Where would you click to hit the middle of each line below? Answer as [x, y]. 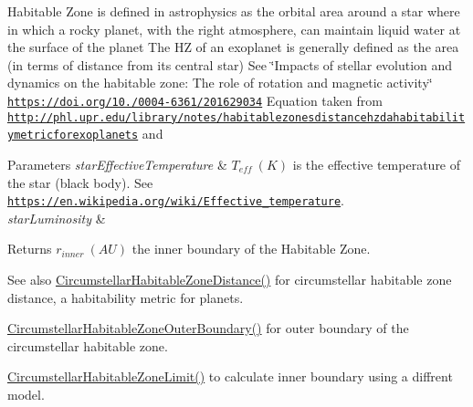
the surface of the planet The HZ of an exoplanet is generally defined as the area [233, 47]
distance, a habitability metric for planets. [126, 297]
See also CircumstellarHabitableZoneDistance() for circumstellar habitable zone [230, 279]
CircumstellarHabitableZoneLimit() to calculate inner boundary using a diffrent [230, 376]
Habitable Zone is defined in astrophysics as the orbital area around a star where [234, 11]
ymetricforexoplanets [73, 136]
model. [26, 394]
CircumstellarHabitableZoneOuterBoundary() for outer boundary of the [208, 328]
